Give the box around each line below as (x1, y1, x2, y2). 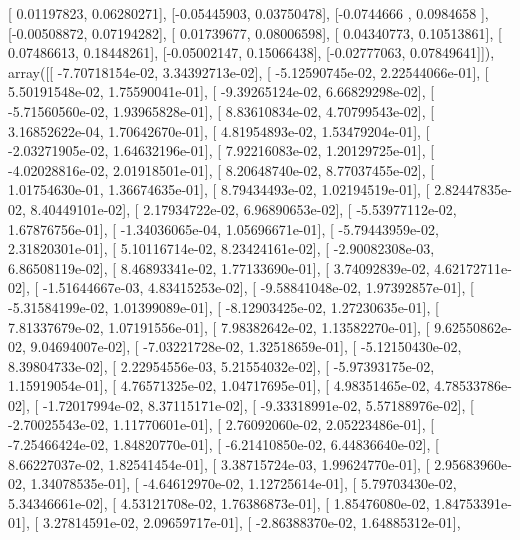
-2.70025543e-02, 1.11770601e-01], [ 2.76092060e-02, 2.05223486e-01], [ (8, 414, 435, 435)
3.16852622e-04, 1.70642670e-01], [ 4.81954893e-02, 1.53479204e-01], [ (8, 120, 430, 141)
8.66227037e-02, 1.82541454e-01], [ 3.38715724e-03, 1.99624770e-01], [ (8, 453, 430, 474)
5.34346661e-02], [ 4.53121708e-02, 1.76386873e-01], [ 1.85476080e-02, (8, 492, 430, 513)
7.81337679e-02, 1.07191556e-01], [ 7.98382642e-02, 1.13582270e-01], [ (8, 316, 430, 337)
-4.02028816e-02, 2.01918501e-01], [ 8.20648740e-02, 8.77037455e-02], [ (8, 159, 435, 180)
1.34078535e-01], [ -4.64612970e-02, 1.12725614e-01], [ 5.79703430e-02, (30, 473, 457, 494)
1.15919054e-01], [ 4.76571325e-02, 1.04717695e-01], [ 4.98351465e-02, (8, 375, 430, 396)
